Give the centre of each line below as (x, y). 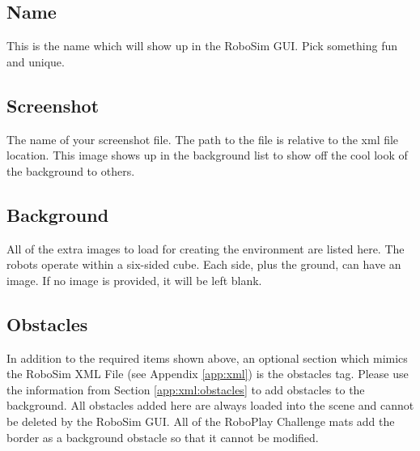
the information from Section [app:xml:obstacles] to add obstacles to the (186, 389)
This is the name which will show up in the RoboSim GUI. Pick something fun (202, 46)
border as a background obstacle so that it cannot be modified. (163, 437)
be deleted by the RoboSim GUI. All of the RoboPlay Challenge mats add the (201, 421)
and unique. (36, 61)
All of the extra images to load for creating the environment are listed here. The (206, 248)
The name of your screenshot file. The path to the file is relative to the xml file (203, 139)
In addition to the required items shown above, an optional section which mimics (207, 357)
